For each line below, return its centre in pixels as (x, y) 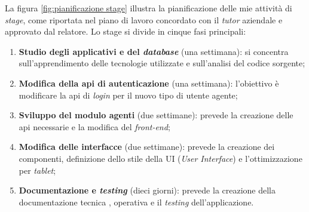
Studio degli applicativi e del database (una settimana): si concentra (154, 51)
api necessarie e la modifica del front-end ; (94, 126)
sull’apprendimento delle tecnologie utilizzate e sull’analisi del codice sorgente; (162, 63)
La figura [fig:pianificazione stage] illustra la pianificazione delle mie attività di (149, 8)
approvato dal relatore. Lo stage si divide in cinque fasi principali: (126, 31)
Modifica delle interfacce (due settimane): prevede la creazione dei (147, 147)
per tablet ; (37, 170)
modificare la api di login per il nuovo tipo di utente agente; (128, 95)
